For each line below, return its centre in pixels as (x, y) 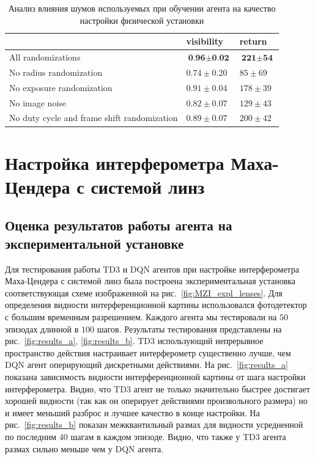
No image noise (38, 102)
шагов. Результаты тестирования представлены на (189, 329)
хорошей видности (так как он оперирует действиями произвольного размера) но (156, 401)
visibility (205, 41)
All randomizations (45, 57)
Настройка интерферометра (115, 162)
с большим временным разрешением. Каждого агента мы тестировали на (141, 317)
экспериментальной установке (94, 243)
